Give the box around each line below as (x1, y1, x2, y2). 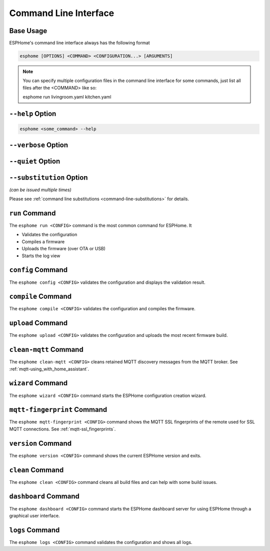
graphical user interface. (9, 512, 60, 518)
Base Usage (9, 27, 47, 35)
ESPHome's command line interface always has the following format (9, 40, 150, 46)
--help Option (9, 110, 56, 118)
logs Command (9, 525, 60, 534)
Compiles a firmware (21, 238, 65, 245)
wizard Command (9, 379, 68, 387)
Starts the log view (21, 253, 60, 259)
